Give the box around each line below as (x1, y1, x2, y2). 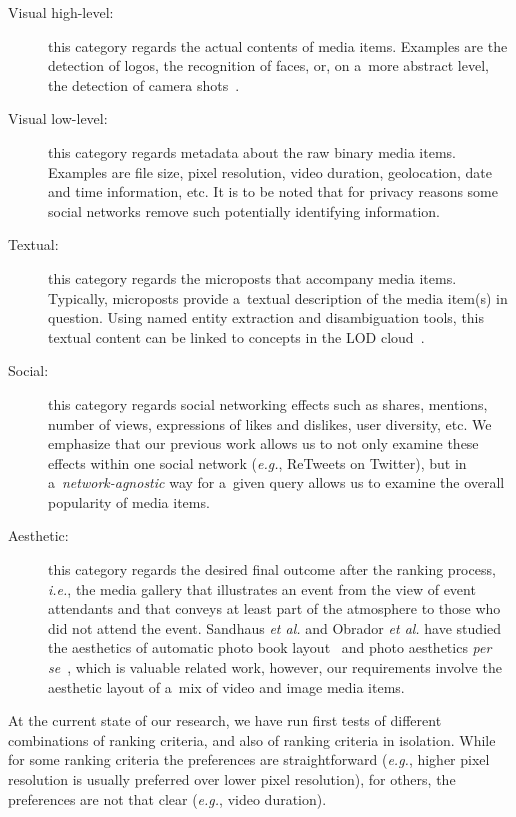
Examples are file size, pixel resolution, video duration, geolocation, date (48, 161, 492, 182)
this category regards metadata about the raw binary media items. (48, 141, 456, 162)
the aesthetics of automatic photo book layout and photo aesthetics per (48, 637, 492, 658)
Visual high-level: (8, 2, 114, 22)
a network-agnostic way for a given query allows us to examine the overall (48, 472, 505, 493)
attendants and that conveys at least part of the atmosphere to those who (48, 598, 501, 619)
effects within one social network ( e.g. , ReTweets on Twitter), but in (48, 452, 467, 473)
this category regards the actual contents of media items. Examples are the (48, 35, 508, 56)
